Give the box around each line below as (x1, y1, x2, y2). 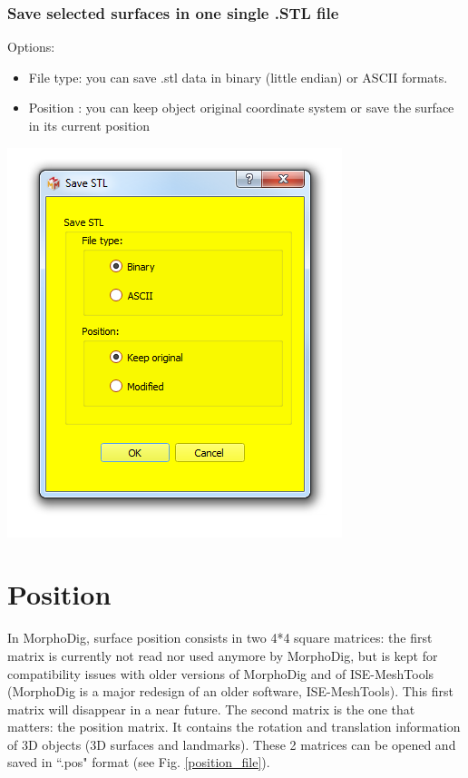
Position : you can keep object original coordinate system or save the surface (28, 98, 454, 117)
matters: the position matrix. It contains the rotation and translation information (7, 717, 461, 736)
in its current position (28, 116, 151, 134)
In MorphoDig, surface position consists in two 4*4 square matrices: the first (7, 628, 433, 647)
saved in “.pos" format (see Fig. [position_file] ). (7, 753, 270, 772)
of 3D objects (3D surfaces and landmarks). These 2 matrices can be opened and (7, 734, 456, 753)
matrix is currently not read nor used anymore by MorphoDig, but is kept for (7, 645, 438, 665)
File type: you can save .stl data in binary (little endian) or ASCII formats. (28, 67, 448, 86)
